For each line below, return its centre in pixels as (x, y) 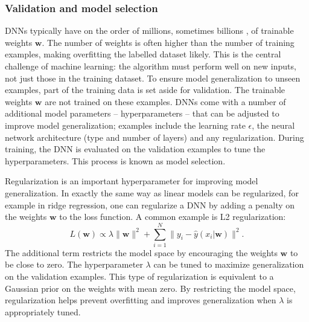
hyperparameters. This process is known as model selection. (115, 160)
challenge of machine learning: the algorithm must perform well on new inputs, (151, 66)
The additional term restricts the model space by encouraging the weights (141, 252)
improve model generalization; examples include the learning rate (125, 125)
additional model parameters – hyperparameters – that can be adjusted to (142, 113)
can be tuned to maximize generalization (229, 264)
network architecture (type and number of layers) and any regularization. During (154, 137)
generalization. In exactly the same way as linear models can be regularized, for (152, 192)
